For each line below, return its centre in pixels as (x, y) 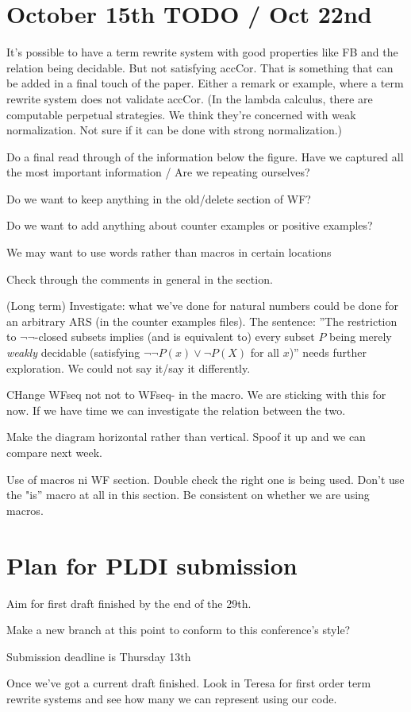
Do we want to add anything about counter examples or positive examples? (190, 225)
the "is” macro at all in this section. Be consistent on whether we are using (188, 495)
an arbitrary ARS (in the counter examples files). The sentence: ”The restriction (202, 321)
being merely (361, 337)
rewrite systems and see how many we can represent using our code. (172, 698)
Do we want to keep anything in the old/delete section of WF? (159, 198)
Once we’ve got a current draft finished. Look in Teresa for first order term (189, 683)
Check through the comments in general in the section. (140, 279)
